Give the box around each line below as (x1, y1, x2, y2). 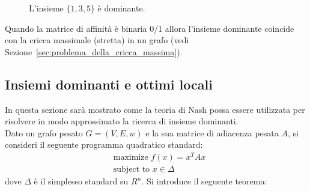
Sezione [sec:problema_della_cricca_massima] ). (5, 45, 183, 58)
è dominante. (97, 2, 145, 14)
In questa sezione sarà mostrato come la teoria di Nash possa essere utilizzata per (5, 103, 305, 115)
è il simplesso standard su (34, 175, 129, 187)
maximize (113, 153, 148, 162)
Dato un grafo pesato (5, 126, 83, 139)
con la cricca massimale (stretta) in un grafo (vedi (5, 34, 189, 46)
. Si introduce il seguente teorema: (141, 175, 267, 187)
